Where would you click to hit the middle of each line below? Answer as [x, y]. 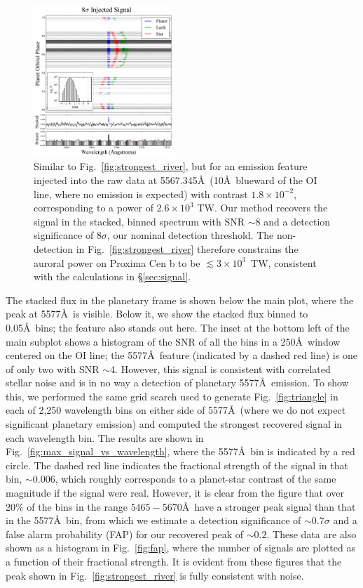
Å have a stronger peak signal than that [269, 506]
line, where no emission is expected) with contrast [141, 194]
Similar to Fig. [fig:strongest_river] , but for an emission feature [171, 166]
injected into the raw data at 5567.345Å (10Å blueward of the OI [176, 179]
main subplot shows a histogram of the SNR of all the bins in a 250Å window [173, 341]
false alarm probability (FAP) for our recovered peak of [125, 534]
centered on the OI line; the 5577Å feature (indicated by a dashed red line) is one [181, 355]
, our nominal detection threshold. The [190, 235]
